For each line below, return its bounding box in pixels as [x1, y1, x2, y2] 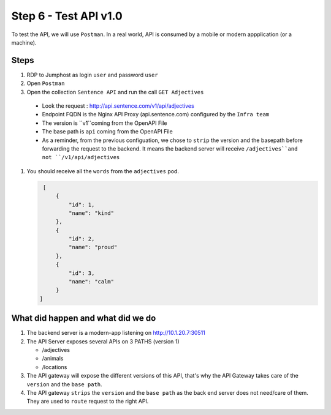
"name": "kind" [68, 209, 115, 217]
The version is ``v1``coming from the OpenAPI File [42, 119, 168, 127]
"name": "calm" [68, 279, 115, 285]
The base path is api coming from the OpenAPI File [42, 128, 173, 135]
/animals [42, 355, 64, 362]
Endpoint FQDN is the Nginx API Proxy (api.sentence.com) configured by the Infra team [42, 111, 270, 118]
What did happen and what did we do [11, 313, 156, 324]
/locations [42, 363, 67, 370]
